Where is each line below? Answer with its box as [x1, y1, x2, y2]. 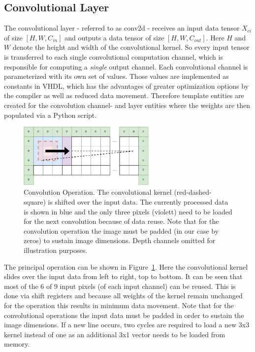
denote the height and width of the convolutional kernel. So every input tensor [12, 42, 250, 52]
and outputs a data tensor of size [64, 32, 164, 42]
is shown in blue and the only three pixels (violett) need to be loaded [24, 206, 232, 216]
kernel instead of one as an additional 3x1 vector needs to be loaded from [4, 329, 225, 339]
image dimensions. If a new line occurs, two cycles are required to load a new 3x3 [4, 319, 250, 330]
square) [24, 197, 46, 207]
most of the [4, 281, 38, 291]
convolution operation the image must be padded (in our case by [24, 225, 219, 236]
